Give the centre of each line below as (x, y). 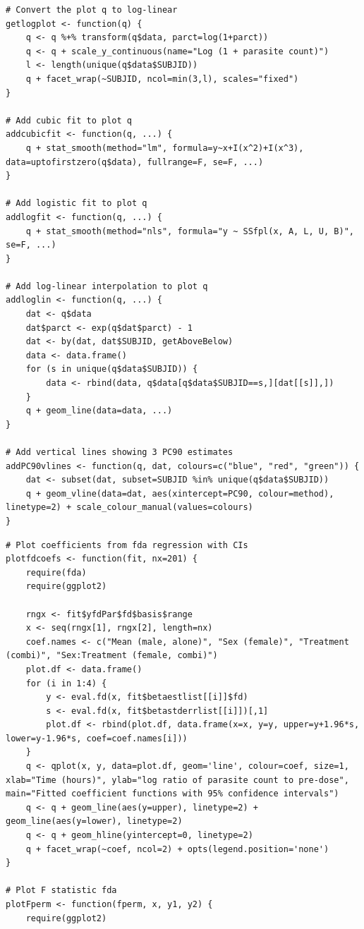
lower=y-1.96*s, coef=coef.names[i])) (97, 738)
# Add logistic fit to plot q (77, 204)
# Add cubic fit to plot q (69, 120)
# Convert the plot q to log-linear (92, 10)
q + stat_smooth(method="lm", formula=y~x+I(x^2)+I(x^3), (165, 148)
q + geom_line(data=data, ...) (99, 411)
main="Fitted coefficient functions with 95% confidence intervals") (172, 794)
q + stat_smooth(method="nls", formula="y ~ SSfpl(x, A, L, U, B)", (190, 231)
